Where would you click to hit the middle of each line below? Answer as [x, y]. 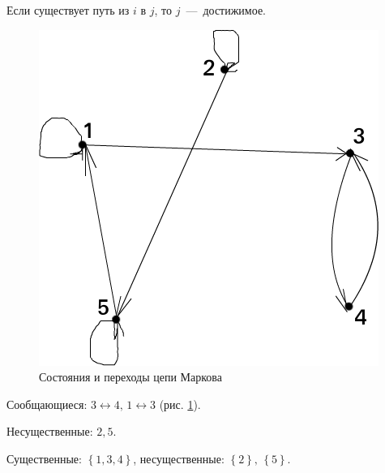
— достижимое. [226, 10]
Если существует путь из [68, 10]
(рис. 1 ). [180, 404]
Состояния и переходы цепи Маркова [130, 377]
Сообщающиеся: [47, 404]
